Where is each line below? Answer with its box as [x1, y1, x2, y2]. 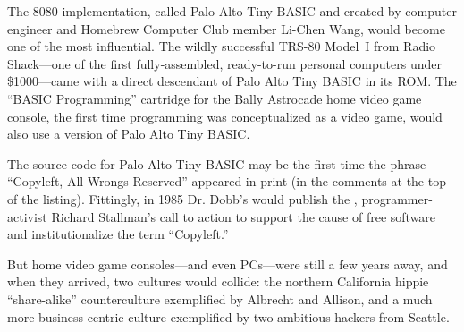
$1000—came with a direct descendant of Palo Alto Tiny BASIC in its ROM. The [7, 72, 457, 90]
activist [7, 207, 47, 226]
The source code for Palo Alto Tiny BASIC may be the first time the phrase [7, 154, 426, 173]
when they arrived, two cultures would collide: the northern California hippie [7, 272, 429, 291]
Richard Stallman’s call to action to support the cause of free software [51, 207, 436, 226]
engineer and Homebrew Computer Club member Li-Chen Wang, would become [7, 19, 445, 38]
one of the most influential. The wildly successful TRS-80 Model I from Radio [7, 37, 436, 55]
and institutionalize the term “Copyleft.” [7, 225, 229, 243]
